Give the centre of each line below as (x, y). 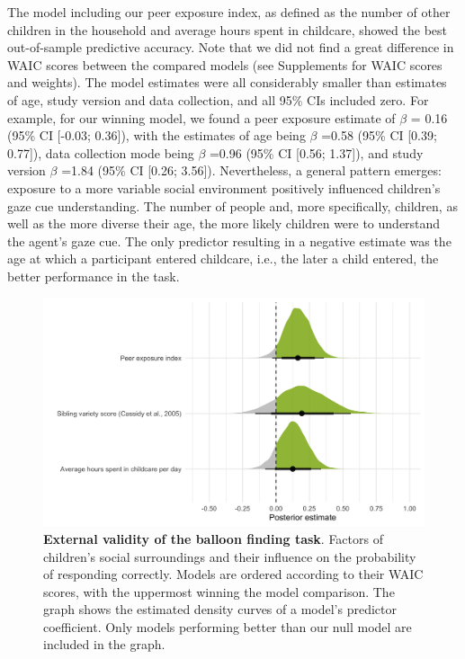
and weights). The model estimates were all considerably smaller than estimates (227, 82)
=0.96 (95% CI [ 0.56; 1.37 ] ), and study (316, 152)
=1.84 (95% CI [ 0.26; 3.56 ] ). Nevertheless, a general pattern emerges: (251, 170)
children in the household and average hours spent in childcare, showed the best (227, 29)
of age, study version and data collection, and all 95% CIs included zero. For (218, 99)
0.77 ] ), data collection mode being (101, 152)
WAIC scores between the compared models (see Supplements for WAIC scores (225, 64)
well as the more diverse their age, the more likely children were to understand (224, 223)
